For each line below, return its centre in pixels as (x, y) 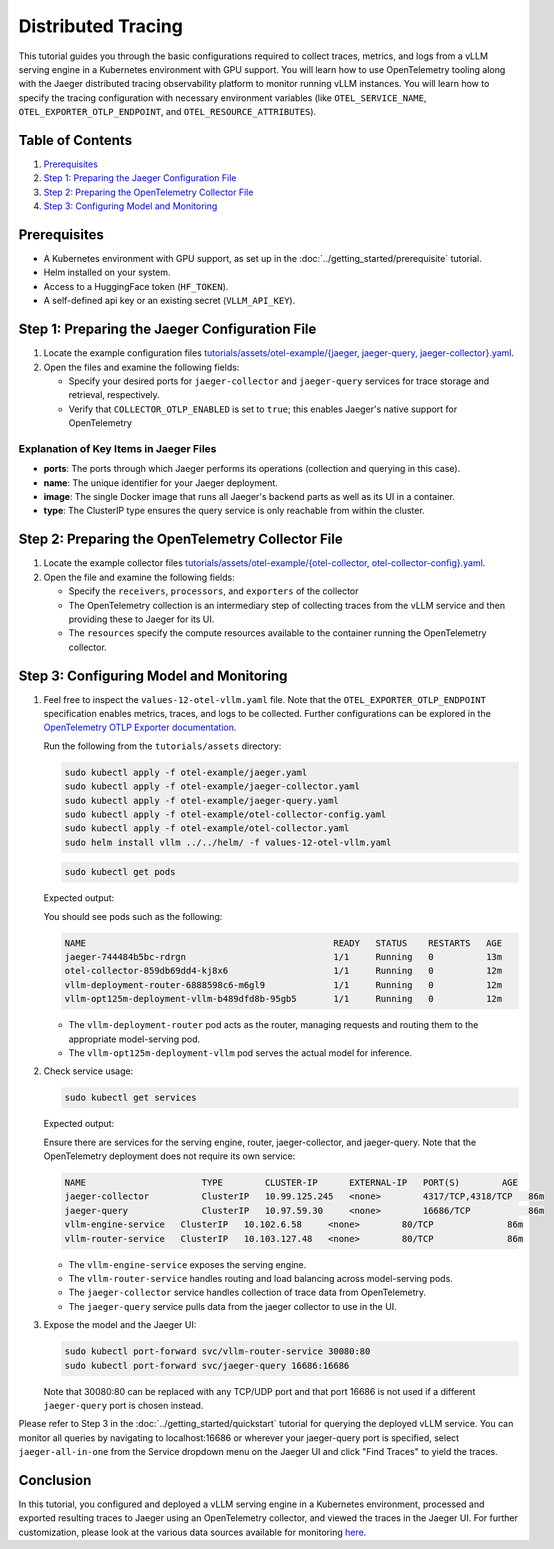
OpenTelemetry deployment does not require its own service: (169, 1156)
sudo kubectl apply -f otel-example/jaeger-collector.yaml (212, 786)
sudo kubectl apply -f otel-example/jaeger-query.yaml (201, 800)
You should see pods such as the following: (133, 916)
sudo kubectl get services (130, 1098)
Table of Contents (75, 140)
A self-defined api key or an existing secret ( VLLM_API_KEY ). (169, 301)
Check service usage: (88, 1071)
